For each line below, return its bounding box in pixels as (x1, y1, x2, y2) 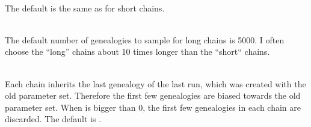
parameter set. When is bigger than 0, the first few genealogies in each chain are (5, 101, 301, 113)
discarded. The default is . (5, 113, 102, 125)
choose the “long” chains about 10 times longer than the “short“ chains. (5, 45, 270, 58)
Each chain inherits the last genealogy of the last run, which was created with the (5, 77, 306, 90)
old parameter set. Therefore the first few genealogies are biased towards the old (5, 89, 301, 102)
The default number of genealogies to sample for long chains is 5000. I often (5, 33, 285, 46)
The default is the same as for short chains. (5, 1, 165, 14)
